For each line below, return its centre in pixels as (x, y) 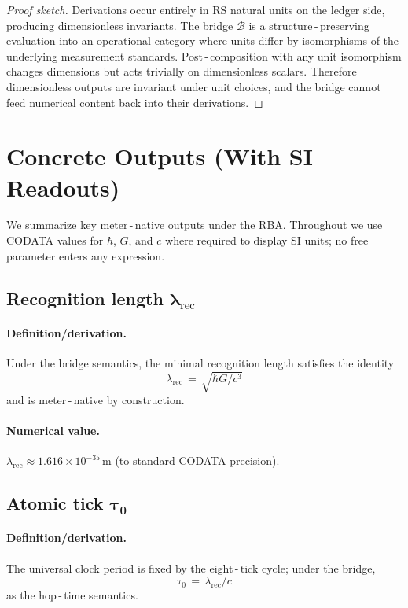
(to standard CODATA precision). (197, 461)
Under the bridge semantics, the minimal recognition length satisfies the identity (200, 362)
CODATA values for (55, 240)
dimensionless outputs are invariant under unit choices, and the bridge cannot (194, 86)
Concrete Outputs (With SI (160, 156)
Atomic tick (55, 503)
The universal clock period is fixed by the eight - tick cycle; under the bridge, (191, 567)
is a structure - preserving (309, 25)
